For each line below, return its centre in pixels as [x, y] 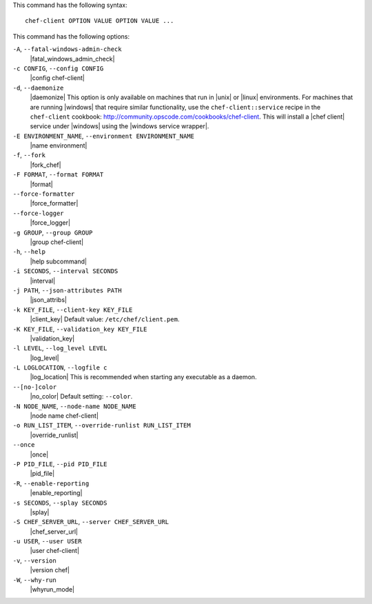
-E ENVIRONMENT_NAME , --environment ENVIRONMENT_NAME [104, 136]
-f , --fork [29, 155]
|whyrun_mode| [52, 590]
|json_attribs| [48, 300]
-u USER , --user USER [47, 541]
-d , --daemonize [38, 88]
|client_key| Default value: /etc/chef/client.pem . [105, 319]
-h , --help [29, 252]
